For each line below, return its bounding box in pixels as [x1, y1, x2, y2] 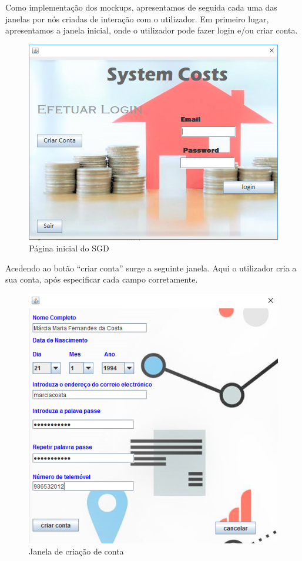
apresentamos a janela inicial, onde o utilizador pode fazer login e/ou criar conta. [5, 24, 298, 36]
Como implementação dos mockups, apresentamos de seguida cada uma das [5, 1, 277, 13]
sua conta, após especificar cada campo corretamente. [5, 273, 198, 285]
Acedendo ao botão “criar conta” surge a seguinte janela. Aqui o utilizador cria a [5, 261, 297, 274]
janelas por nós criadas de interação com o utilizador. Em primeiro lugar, [5, 12, 269, 25]
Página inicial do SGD [29, 242, 109, 254]
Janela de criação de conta [29, 545, 124, 557]
